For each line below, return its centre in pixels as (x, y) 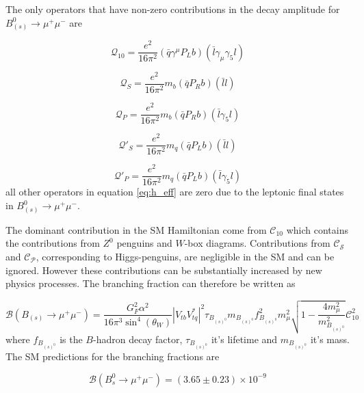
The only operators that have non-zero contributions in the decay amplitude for (173, 9)
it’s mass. (330, 339)
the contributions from (53, 243)
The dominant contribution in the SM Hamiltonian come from (136, 229)
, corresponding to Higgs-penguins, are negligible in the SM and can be (185, 256)
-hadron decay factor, (138, 339)
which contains (317, 229)
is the (71, 339)
